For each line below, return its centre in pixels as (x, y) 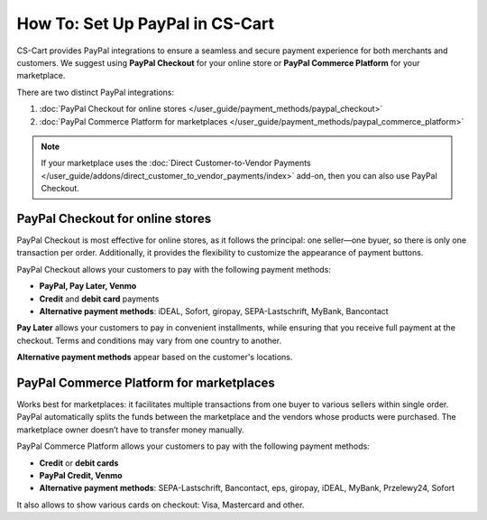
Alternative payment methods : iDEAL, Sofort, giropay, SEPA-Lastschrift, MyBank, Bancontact (214, 311)
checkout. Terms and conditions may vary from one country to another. (149, 340)
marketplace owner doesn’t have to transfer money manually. (130, 430)
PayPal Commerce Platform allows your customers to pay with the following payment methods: (193, 446)
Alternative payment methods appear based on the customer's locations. (155, 357)
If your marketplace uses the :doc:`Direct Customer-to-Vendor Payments (176, 163)
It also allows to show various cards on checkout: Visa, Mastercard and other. (161, 505)
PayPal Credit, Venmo (81, 475)
